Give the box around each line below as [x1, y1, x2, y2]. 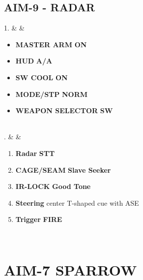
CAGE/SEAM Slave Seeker [15, 164, 111, 175]
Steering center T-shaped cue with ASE [15, 197, 139, 208]
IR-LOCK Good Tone [15, 181, 91, 191]
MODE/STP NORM [15, 89, 88, 99]
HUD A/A [15, 56, 53, 66]
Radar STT [15, 148, 55, 158]
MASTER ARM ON [15, 39, 87, 49]
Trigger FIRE [15, 214, 62, 224]
